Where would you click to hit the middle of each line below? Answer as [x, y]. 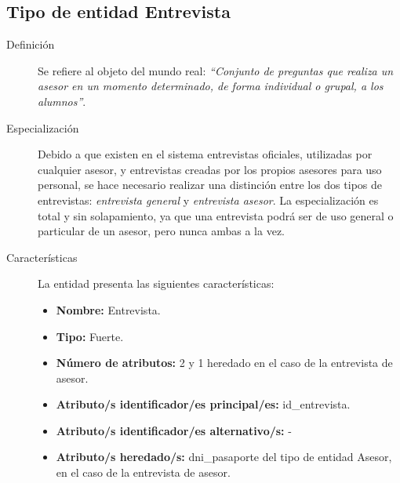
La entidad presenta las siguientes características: [156, 283]
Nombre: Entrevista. [108, 309]
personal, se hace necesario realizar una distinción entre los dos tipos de [210, 185]
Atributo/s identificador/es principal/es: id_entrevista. [203, 404]
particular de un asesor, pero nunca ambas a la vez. [161, 231]
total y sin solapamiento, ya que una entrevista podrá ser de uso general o [216, 215]
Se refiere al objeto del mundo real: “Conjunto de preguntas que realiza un [216, 70]
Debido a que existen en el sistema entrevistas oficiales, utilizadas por [205, 154]
